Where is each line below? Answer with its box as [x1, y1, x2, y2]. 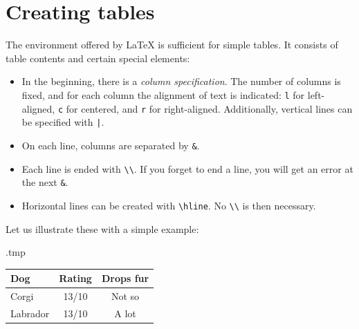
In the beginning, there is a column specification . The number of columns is [21, 74, 341, 88]
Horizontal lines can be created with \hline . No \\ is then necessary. [21, 198, 316, 212]
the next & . [21, 175, 68, 189]
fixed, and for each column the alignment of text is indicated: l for [21, 87, 305, 102]
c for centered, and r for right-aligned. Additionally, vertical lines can [57, 101, 353, 115]
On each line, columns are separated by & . [21, 138, 200, 152]
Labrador [10, 305, 50, 320]
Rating [59, 271, 92, 285]
